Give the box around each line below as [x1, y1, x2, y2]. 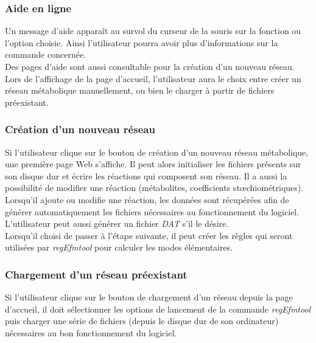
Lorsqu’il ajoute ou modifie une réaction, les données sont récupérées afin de [5, 193, 289, 206]
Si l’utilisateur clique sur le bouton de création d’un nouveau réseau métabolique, [5, 145, 309, 158]
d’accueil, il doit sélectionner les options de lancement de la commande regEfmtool [5, 302, 311, 315]
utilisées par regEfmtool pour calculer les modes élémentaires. [5, 241, 233, 254]
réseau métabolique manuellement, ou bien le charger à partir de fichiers [5, 84, 275, 97]
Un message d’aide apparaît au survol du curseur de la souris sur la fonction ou [5, 24, 301, 37]
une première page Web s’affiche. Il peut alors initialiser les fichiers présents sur [5, 158, 301, 170]
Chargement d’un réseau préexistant [5, 266, 188, 282]
